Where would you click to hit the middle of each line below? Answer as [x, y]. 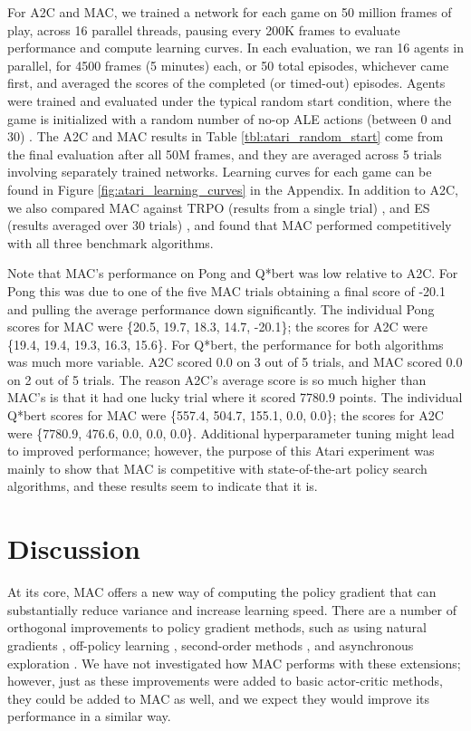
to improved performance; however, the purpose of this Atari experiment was [221, 451]
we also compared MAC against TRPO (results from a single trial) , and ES [219, 207]
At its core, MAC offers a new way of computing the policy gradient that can [222, 592]
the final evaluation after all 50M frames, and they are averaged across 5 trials [225, 154]
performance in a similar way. [89, 716]
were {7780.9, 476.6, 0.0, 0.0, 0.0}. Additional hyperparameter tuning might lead [231, 433]
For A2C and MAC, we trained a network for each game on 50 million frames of [230, 12]
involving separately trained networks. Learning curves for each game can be [220, 172]
